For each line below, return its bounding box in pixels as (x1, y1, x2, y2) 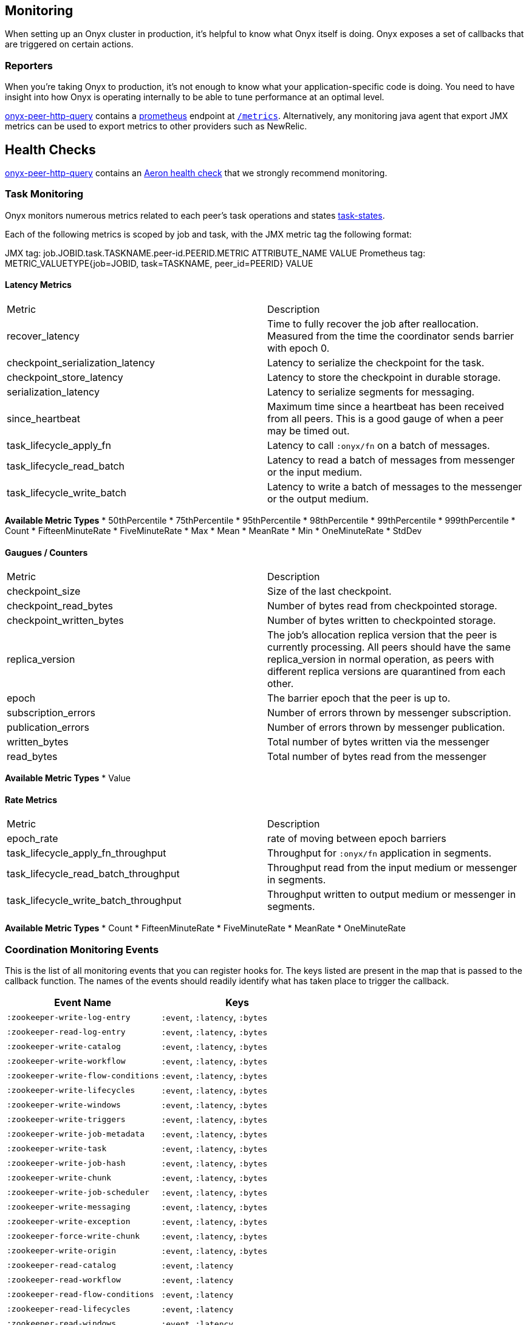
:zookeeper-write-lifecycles (7, 1085, 135, 1095)
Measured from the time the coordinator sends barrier (267, 329, 514, 342)
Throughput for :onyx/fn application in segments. (267, 847, 492, 860)
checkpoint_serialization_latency (7, 356, 155, 369)
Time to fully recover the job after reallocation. (267, 317, 479, 330)
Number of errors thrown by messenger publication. (267, 721, 505, 734)
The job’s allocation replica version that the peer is (267, 629, 497, 642)
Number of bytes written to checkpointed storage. (267, 614, 496, 627)
